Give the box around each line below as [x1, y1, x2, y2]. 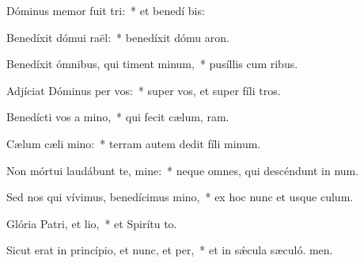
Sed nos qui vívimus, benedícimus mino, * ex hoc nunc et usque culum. [6, 189, 354, 205]
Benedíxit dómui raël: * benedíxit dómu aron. [6, 29, 229, 45]
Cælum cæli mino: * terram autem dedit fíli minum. [6, 135, 261, 151]
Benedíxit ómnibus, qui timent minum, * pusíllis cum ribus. [6, 55, 298, 72]
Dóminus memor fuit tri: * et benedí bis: [6, 2, 205, 18]
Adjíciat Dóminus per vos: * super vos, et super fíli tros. [6, 82, 281, 98]
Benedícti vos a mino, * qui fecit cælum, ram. [6, 109, 229, 125]
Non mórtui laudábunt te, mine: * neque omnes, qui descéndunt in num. [6, 162, 359, 178]
